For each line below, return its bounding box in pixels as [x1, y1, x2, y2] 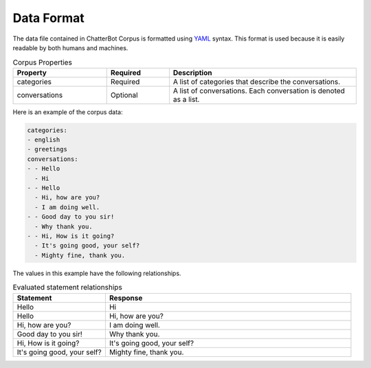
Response [109, 293, 143, 303]
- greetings [27, 145, 68, 153]
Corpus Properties [12, 57, 72, 67]
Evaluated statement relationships [12, 283, 123, 292]
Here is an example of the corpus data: [12, 107, 123, 116]
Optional [110, 90, 138, 100]
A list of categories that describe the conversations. [172, 76, 341, 86]
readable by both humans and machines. [12, 43, 128, 52]
